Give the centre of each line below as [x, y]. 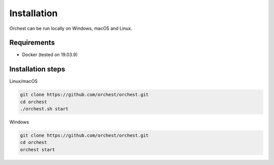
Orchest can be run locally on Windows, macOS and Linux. [71, 28]
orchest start [38, 150]
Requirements [32, 43]
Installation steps [37, 69]
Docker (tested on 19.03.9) [50, 55]
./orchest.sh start [44, 109]
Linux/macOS [24, 81]
